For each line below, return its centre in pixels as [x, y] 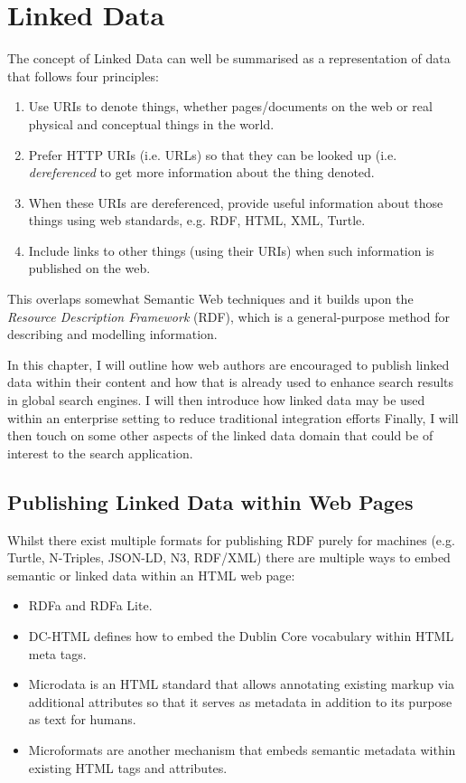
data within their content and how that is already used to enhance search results [231, 382]
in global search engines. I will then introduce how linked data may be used [216, 400]
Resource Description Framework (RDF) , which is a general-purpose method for [228, 316]
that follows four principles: [83, 75]
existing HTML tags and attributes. [128, 767]
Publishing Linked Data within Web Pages [210, 501]
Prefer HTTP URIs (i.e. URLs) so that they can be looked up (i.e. [213, 154]
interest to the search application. [100, 453]
